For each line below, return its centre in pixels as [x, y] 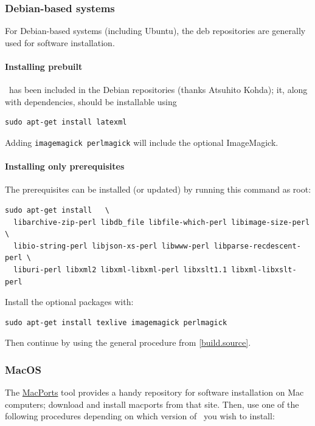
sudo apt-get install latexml [66, 122]
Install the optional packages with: [69, 302]
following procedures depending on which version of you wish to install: [140, 416]
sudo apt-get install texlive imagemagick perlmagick [116, 322]
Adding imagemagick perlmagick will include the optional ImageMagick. [142, 142]
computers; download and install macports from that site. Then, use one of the [152, 404]
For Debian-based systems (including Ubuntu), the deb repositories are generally [155, 31]
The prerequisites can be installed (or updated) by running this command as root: [158, 189]
